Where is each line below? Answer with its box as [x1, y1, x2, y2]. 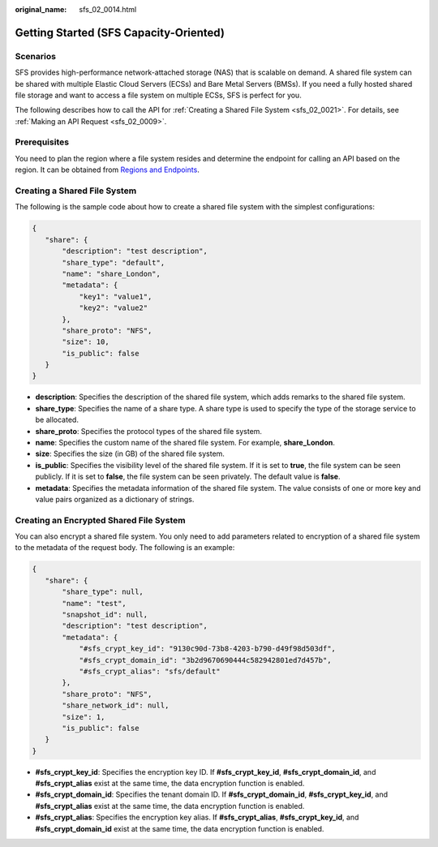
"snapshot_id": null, [62, 610, 148, 620]
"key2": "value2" [79, 303, 148, 312]
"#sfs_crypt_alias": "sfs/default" [79, 666, 221, 676]
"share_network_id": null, [62, 701, 170, 710]
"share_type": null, [62, 587, 144, 596]
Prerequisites [15, 136, 69, 148]
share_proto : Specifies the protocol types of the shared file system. [35, 426, 263, 436]
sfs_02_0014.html [79, 5, 137, 14]
